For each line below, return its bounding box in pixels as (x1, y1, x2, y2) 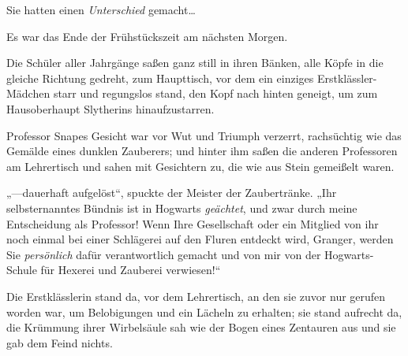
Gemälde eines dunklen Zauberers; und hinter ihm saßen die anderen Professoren (6, 143, 398, 159)
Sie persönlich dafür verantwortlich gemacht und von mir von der (6, 246, 321, 262)
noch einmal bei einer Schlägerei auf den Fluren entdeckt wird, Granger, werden (6, 231, 394, 247)
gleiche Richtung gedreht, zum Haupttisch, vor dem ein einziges (6, 69, 314, 86)
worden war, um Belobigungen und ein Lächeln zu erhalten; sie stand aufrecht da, (6, 303, 402, 320)
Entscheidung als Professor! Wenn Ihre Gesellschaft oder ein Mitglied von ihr (6, 215, 379, 232)
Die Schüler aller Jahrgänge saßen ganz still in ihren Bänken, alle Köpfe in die (6, 54, 384, 71)
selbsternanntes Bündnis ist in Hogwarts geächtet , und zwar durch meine (6, 199, 357, 216)
